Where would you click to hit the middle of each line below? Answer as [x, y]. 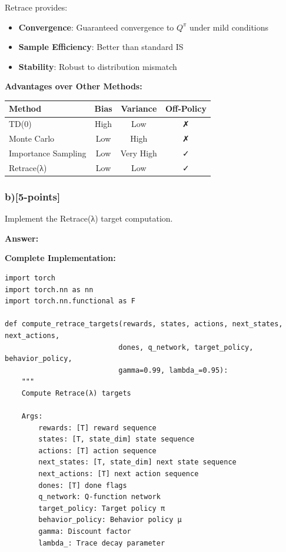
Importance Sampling [48, 153]
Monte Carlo [32, 138]
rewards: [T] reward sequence [97, 428]
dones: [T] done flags [83, 485]
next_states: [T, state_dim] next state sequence [137, 462]
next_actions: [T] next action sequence [119, 474]
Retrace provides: [36, 7]
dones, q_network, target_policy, [186, 347]
